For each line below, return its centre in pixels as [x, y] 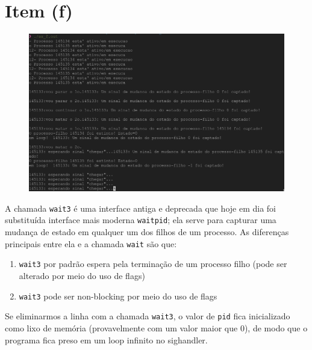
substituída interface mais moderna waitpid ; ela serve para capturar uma [141, 220]
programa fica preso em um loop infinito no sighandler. [106, 339]
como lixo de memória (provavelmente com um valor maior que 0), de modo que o [156, 327]
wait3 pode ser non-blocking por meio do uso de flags [118, 296]
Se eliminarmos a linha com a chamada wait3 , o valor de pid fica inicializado [148, 316]
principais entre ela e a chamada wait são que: [91, 243]
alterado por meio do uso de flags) [82, 276]
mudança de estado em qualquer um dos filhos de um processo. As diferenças [147, 232]
